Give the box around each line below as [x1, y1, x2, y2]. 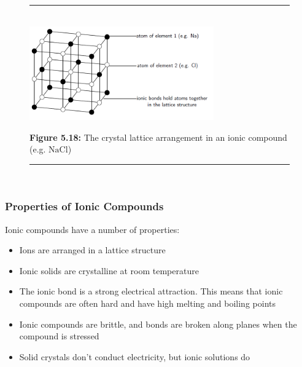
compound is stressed [19, 330, 99, 342]
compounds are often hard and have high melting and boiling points [19, 296, 276, 309]
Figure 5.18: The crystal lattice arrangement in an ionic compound [29, 130, 287, 143]
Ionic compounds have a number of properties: [5, 223, 180, 235]
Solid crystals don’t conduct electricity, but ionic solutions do [19, 350, 250, 363]
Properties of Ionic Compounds [5, 199, 164, 214]
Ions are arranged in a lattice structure [19, 243, 166, 256]
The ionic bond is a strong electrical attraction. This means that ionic [19, 285, 283, 298]
